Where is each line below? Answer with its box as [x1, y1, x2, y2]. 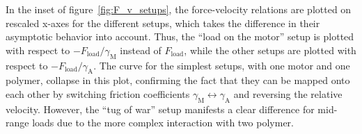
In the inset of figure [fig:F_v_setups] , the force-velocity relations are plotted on [6, 2, 352, 16]
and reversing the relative [233, 86, 343, 101]
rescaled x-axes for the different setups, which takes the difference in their [6, 15, 320, 30]
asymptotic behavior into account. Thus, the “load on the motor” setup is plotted [6, 29, 354, 44]
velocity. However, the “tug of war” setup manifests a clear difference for [6, 101, 315, 116]
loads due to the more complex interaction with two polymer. [32, 115, 294, 130]
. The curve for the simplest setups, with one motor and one [93, 58, 350, 72]
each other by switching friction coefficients [6, 86, 190, 101]
